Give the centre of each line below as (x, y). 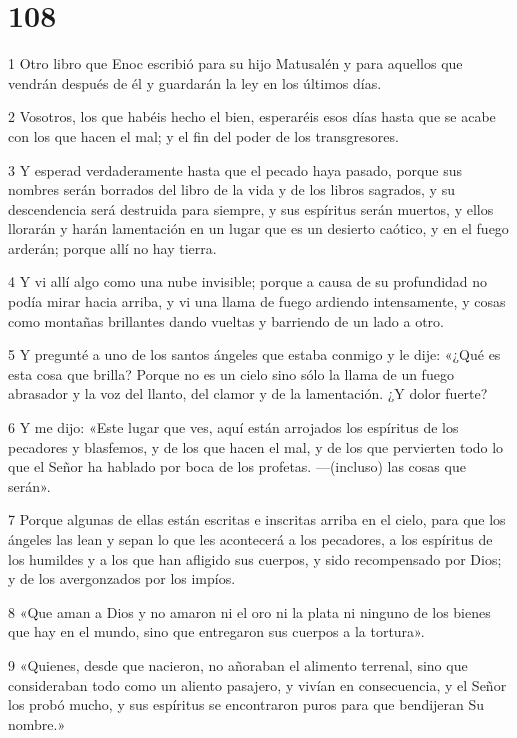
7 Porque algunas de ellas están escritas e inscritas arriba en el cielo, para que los (257, 519)
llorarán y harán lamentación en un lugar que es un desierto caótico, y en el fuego (258, 228)
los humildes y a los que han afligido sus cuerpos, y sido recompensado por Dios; (255, 558)
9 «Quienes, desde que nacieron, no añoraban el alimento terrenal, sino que (238, 664)
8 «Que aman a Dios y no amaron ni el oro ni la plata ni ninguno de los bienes (249, 611)
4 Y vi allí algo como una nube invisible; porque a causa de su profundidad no (248, 281)
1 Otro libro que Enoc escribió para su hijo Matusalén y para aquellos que (235, 63)
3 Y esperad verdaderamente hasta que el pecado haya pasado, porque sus (235, 169)
